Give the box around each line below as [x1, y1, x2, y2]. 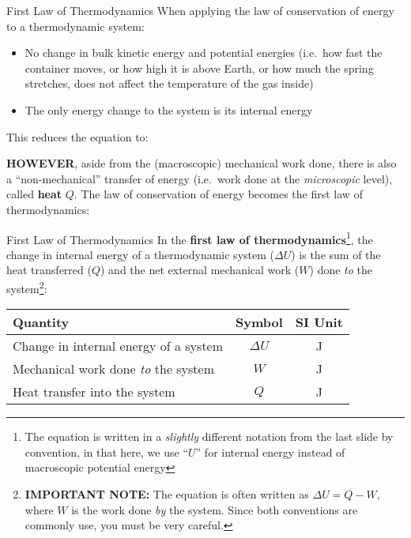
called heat [6, 186, 62, 202]
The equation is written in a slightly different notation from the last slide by [25, 428, 394, 445]
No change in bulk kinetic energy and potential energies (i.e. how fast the [25, 44, 383, 61]
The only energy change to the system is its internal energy [25, 101, 313, 118]
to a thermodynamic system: [6, 17, 145, 34]
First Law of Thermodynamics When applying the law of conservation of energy [6, 2, 394, 18]
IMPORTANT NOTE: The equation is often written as [25, 486, 309, 502]
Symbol [236, 313, 283, 332]
